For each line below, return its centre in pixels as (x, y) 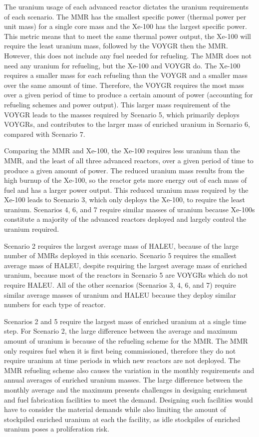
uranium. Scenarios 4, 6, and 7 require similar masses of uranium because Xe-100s (129, 209)
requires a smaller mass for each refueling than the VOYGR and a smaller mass (126, 75)
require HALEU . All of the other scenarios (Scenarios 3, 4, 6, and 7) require (120, 285)
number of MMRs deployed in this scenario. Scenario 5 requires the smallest (120, 255)
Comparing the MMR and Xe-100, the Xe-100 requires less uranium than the (122, 151)
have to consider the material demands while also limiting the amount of (115, 409)
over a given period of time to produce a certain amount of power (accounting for (129, 95)
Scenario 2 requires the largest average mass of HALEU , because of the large (121, 245)
